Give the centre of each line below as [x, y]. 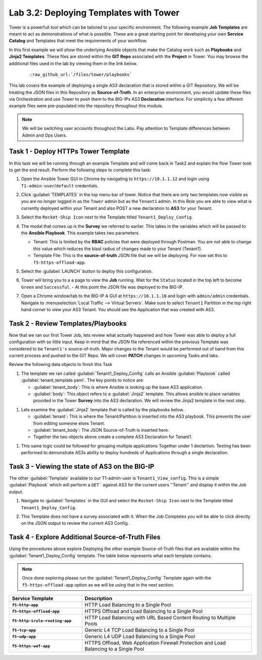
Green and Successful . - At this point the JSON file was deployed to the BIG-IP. [102, 287]
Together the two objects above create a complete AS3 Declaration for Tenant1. [113, 437]
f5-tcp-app [24, 630]
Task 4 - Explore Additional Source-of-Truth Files [85, 537]
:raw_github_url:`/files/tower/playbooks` [81, 74]
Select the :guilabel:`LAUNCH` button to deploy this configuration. [87, 271]
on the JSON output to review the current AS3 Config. [75, 523]
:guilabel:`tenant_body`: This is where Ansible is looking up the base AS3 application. [118, 387]
